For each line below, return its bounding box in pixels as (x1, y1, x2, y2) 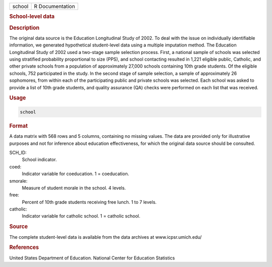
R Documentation (34, 3, 76, 10)
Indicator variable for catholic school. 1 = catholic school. (22, 213, 141, 219)
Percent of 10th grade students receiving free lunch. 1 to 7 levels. (22, 199, 157, 205)
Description (9, 24, 40, 31)
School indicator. (22, 156, 57, 163)
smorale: (9, 178, 28, 184)
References (9, 244, 39, 251)
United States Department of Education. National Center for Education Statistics (9, 255, 175, 261)
